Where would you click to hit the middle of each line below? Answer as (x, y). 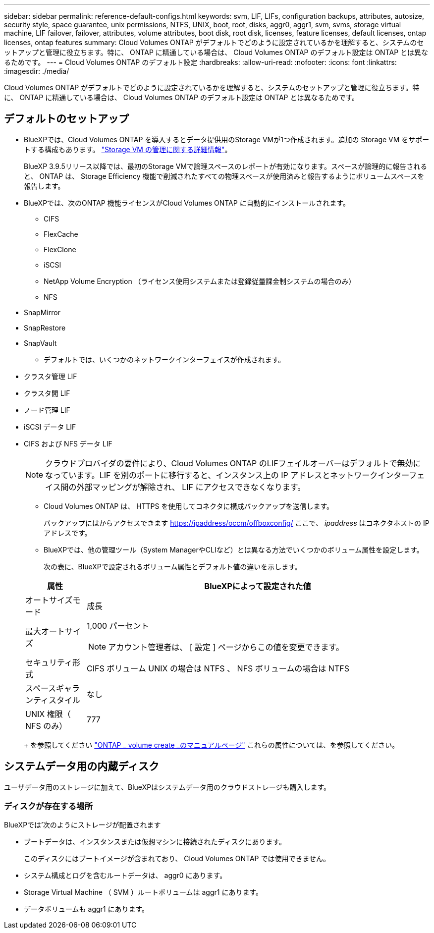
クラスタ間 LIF (47, 393)
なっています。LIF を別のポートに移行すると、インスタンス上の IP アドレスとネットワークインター (227, 475)
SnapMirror (42, 312)
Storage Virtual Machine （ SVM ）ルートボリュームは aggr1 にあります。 (143, 892)
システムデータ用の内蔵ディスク (81, 767)
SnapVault (40, 343)
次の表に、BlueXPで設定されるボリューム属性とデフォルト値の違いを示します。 (173, 566)
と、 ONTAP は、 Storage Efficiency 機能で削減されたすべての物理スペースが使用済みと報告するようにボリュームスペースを (224, 176)
